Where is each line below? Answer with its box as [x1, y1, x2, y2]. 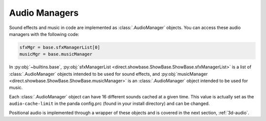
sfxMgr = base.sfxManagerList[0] [19, 44, 100, 50]
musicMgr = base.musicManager [19, 52, 93, 57]
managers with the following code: [9, 31, 80, 37]
